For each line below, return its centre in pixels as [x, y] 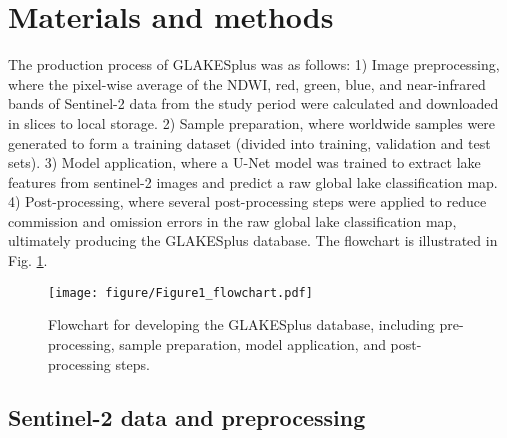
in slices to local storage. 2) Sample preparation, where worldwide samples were [252, 122]
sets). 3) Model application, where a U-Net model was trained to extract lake [244, 162]
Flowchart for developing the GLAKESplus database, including [241, 324]
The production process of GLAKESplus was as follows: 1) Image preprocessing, [254, 64]
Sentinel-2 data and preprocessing [187, 417]
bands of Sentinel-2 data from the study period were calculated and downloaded [253, 103]
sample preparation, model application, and [252, 343]
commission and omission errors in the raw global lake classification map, [232, 220]
